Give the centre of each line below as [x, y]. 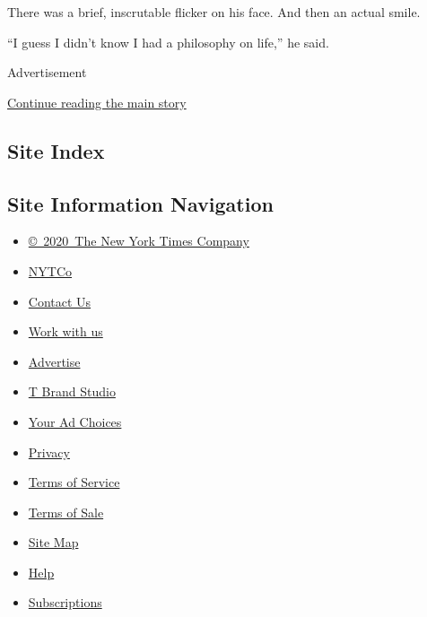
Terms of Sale [66, 512]
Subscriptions [65, 602]
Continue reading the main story [97, 102]
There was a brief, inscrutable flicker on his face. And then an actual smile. [214, 12]
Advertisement [47, 72]
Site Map [53, 542]
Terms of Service [74, 482]
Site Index [56, 150]
